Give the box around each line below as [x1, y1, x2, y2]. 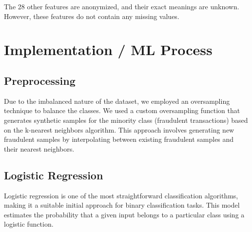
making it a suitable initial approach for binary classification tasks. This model [4, 200, 240, 210]
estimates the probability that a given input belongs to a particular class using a [4, 209, 245, 219]
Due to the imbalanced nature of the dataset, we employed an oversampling [4, 96, 230, 106]
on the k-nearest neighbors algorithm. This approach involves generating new [4, 124, 234, 135]
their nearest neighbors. [4, 143, 75, 154]
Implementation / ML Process [4, 39, 213, 59]
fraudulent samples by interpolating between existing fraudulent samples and [4, 134, 234, 144]
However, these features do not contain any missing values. [4, 11, 179, 21]
